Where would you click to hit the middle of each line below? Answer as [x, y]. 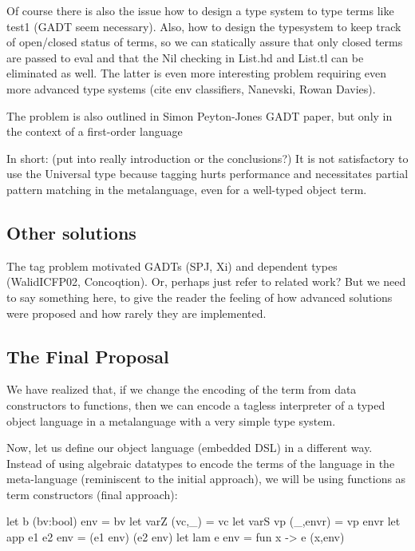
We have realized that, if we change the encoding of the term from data [182, 389]
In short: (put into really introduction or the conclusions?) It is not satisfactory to [207, 158]
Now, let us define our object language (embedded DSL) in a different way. [190, 448]
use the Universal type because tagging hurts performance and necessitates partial [207, 174]
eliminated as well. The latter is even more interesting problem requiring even [197, 73]
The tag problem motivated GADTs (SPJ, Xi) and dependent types [172, 266]
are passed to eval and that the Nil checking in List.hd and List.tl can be [185, 57]
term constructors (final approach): [92, 494]
